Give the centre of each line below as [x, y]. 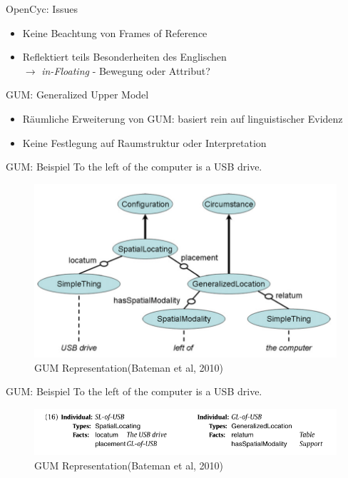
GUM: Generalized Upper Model [77, 95]
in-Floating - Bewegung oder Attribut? [126, 70]
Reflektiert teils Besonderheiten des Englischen [124, 57]
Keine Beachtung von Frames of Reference [115, 32]
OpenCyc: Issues [42, 9]
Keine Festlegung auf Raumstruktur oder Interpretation [144, 142]
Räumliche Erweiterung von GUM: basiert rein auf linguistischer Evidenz [183, 118]
